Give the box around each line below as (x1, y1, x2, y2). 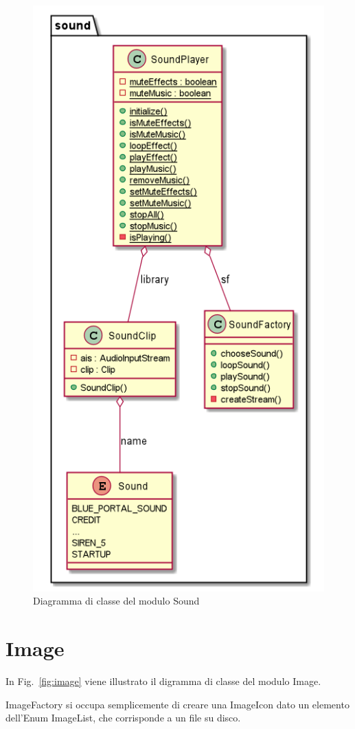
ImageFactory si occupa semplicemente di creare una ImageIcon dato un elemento (5, 697, 350, 711)
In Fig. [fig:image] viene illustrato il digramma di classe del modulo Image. (5, 674, 321, 688)
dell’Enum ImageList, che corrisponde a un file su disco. (5, 710, 241, 725)
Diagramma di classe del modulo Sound (33, 594, 200, 608)
